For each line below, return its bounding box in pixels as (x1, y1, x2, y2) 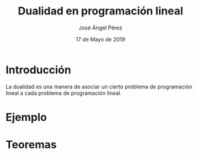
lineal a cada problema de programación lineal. (5, 89, 122, 97)
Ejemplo (5, 110, 48, 124)
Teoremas (5, 138, 57, 151)
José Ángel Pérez (78, 24, 123, 31)
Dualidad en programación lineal (17, 4, 184, 18)
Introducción (5, 63, 72, 76)
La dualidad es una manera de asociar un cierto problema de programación (5, 83, 193, 90)
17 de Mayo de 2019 (75, 35, 126, 43)
